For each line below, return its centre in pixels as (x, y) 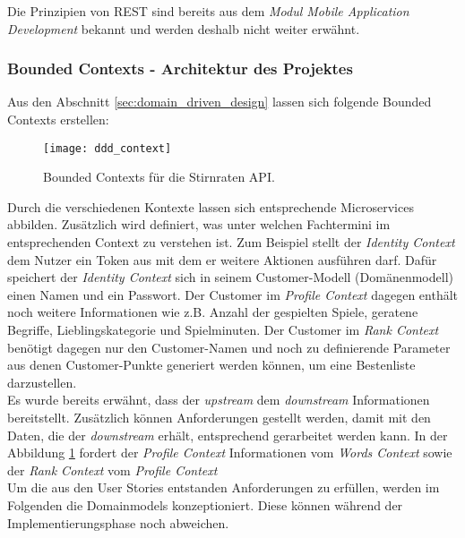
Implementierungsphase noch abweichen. (118, 522)
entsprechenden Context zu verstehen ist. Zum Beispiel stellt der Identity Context (231, 242)
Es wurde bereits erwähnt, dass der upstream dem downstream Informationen (219, 400)
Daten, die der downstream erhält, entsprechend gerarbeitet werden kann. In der (228, 435)
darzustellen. (42, 382)
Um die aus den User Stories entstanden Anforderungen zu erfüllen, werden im (224, 487)
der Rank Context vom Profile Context (112, 470)
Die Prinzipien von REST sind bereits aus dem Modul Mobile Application (208, 11)
